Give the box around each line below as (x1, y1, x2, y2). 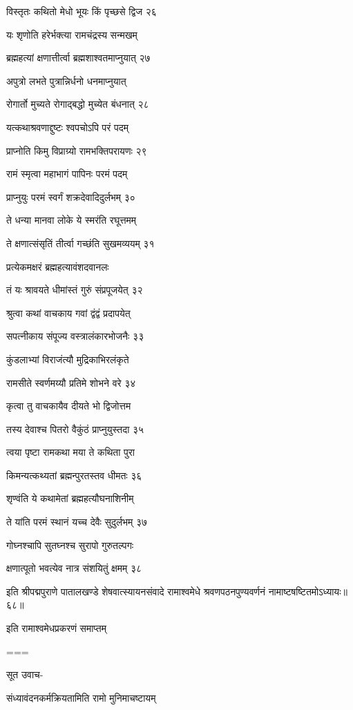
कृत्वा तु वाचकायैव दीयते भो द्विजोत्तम (6, 399, 131, 413)
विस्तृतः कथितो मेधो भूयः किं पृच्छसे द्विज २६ (6, 4, 157, 18)
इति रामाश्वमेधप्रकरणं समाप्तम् (6, 621, 106, 635)
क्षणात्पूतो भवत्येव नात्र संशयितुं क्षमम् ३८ (6, 561, 142, 575)
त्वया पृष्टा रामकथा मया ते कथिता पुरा (6, 445, 135, 459)
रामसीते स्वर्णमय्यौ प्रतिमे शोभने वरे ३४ (6, 375, 136, 390)
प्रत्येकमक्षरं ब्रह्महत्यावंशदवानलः (6, 259, 109, 274)
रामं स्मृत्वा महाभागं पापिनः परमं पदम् (6, 166, 128, 181)
